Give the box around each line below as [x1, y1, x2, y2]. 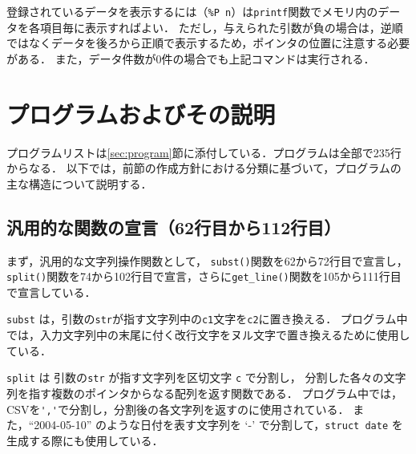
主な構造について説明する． [6, 175, 152, 192]
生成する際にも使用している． [6, 432, 164, 448]
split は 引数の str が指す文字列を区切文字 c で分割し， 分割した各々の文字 [6, 369, 406, 386]
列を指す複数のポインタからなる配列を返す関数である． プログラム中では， [6, 384, 403, 401]
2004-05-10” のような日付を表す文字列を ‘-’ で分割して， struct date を [34, 416, 403, 433]
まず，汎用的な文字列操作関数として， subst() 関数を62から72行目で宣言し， [6, 252, 408, 269]
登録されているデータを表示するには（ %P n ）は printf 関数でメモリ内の [6, 3, 378, 19]
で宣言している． [6, 283, 96, 300]
